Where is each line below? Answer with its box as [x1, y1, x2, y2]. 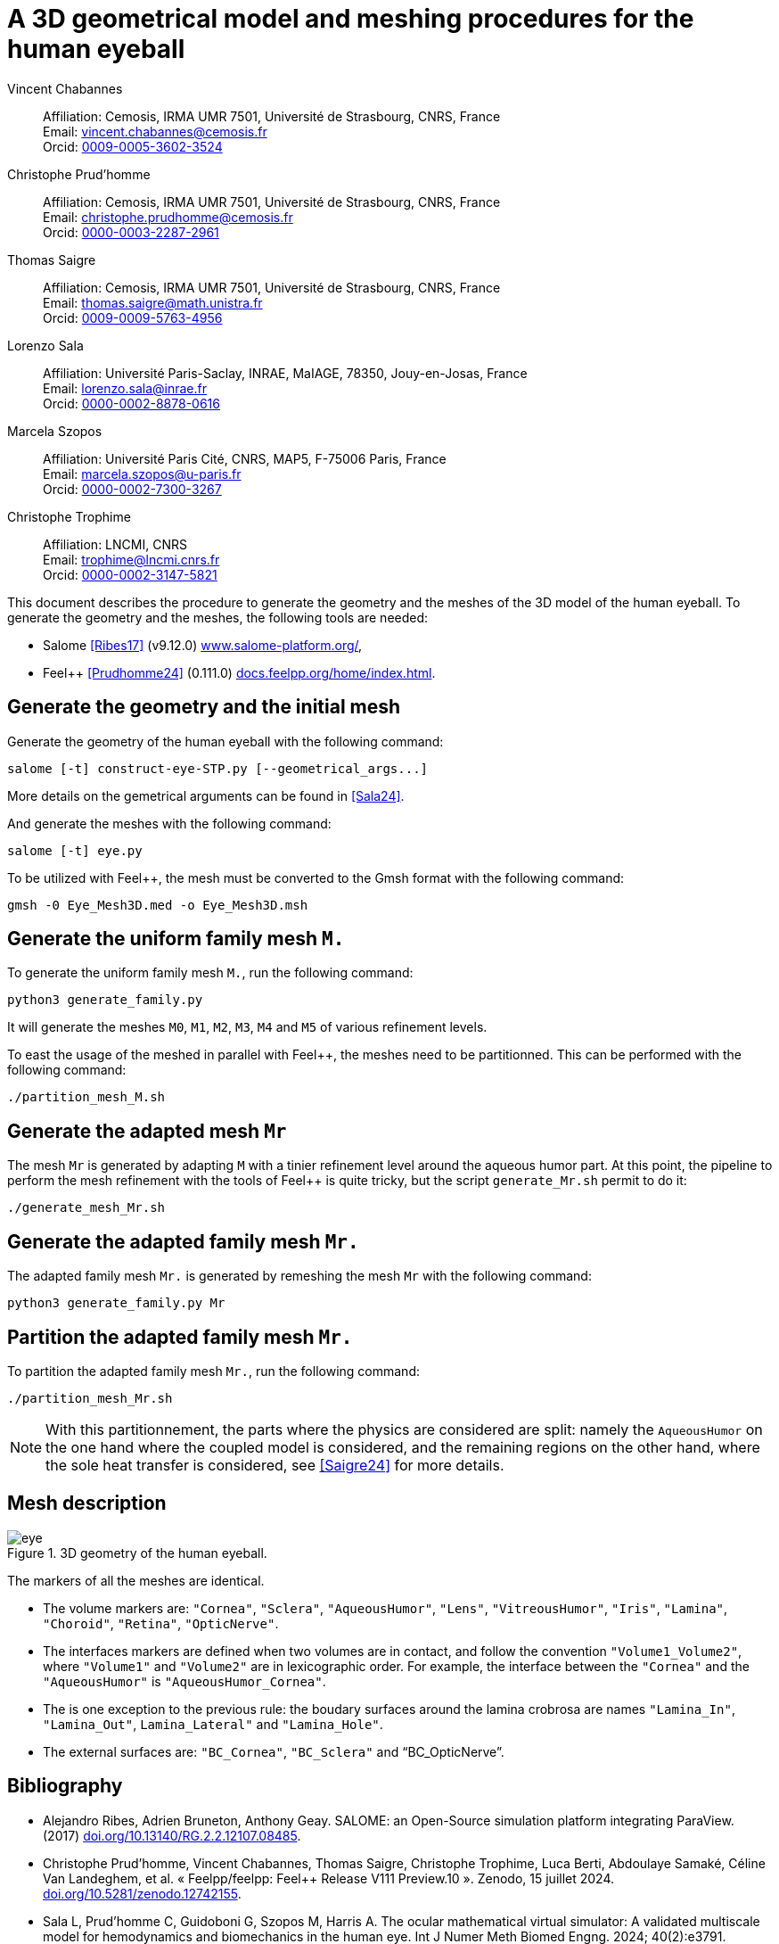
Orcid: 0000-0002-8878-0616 [43, 395, 220, 411]
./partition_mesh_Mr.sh [7, 1390, 173, 1405]
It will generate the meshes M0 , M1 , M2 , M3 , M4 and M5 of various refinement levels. [7, 1019, 488, 1035]
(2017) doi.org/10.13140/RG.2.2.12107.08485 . [43, 1827, 301, 1843]
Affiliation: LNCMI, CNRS [43, 536, 187, 552]
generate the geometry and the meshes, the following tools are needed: [7, 609, 429, 625]
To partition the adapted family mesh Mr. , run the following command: [7, 1363, 420, 1379]
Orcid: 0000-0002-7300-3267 [43, 481, 222, 497]
